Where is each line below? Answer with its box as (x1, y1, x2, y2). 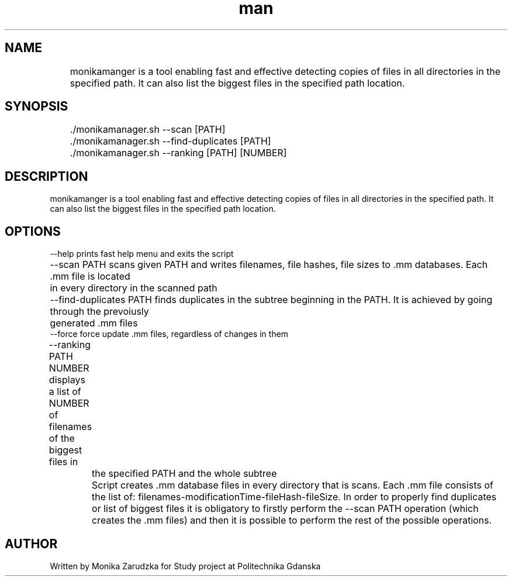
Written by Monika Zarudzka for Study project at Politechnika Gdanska (50, 561, 321, 571)
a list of (49, 386, 81, 398)
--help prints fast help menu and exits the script (50, 249, 234, 259)
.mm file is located (50, 270, 130, 283)
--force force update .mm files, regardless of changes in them (50, 329, 289, 339)
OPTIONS (5, 224, 61, 239)
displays (49, 374, 85, 386)
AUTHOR (5, 536, 58, 551)
